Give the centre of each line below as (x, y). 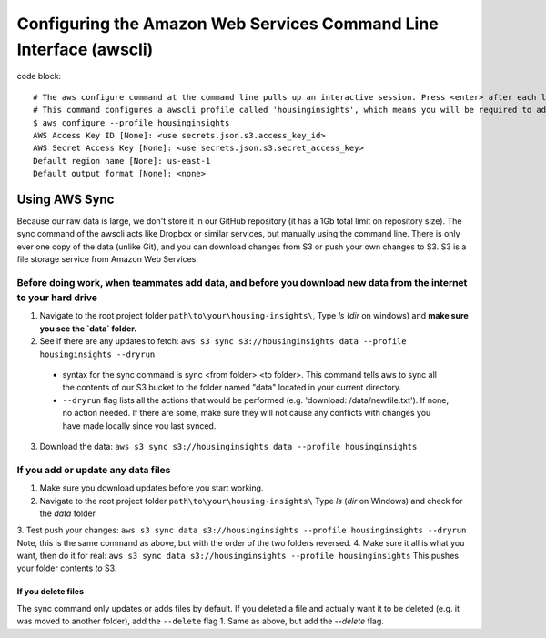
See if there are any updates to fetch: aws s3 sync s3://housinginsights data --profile (223, 341)
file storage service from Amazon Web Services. (108, 259)
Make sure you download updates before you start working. (152, 488)
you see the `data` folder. (88, 329)
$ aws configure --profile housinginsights (131, 122)
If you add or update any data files (94, 470)
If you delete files (51, 592)
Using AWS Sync (66, 199)
